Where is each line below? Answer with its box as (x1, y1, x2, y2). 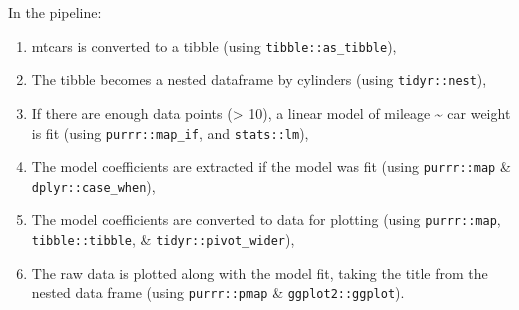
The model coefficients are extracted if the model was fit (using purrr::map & (31, 156, 511, 177)
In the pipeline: (8, 2, 102, 22)
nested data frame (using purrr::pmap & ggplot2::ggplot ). (31, 282, 405, 303)
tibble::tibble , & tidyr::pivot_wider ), (31, 229, 295, 250)
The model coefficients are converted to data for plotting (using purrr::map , (31, 209, 501, 230)
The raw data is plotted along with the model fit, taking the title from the (31, 262, 488, 283)
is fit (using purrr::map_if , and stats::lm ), (31, 122, 309, 143)
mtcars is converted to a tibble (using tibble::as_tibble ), (31, 35, 397, 56)
